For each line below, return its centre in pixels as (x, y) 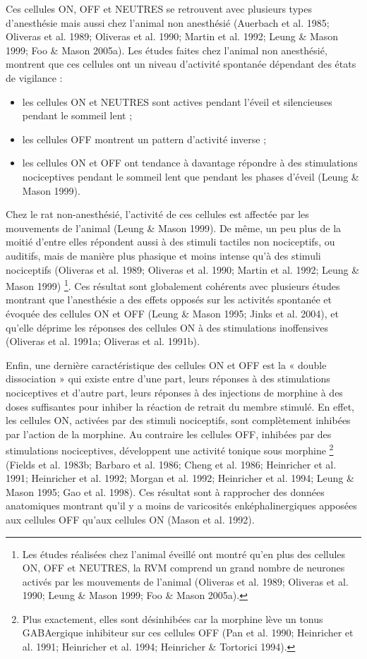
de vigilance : (34, 77)
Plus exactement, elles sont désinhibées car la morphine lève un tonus (173, 618)
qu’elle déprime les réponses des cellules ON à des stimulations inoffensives (167, 327)
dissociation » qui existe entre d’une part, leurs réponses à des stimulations (168, 379)
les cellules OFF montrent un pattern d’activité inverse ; (144, 139)
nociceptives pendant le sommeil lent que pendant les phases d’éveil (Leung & (191, 176)
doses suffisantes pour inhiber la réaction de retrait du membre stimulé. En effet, (180, 406)
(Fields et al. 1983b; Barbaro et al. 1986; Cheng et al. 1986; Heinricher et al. (171, 464)
